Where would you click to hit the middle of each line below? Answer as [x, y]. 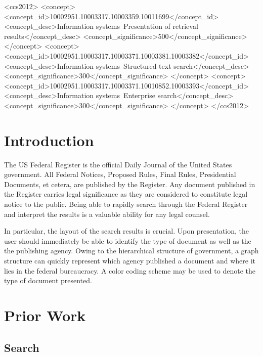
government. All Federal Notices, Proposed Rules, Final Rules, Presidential [120, 174]
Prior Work [45, 315]
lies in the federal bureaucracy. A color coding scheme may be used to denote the [130, 270]
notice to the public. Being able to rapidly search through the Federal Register [126, 204]
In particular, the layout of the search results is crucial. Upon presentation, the [127, 231]
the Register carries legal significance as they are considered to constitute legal [126, 194]
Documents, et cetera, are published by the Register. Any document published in [130, 184]
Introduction [49, 140]
